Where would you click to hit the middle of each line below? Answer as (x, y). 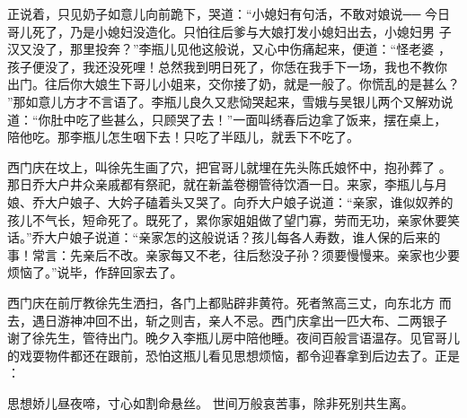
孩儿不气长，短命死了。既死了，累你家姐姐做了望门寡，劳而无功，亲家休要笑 (233, 219)
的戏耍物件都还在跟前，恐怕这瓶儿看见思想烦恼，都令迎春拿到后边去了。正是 (233, 355)
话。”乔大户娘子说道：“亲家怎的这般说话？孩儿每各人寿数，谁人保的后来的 (224, 237)
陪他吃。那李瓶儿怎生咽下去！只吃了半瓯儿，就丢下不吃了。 (183, 137)
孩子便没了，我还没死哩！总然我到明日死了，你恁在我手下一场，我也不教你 (227, 66)
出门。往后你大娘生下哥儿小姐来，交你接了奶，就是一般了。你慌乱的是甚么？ (233, 84)
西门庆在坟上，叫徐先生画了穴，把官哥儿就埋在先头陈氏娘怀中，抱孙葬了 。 (229, 166)
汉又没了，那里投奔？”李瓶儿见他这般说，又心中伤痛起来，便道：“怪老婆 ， (229, 49)
